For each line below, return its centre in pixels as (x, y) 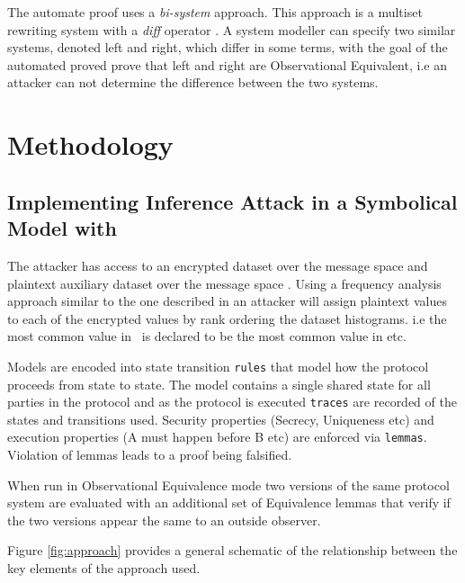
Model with (62, 228)
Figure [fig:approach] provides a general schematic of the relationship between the (232, 550)
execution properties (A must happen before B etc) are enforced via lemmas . (217, 437)
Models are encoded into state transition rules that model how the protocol (218, 366)
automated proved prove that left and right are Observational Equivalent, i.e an (227, 64)
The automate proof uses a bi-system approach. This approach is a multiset (215, 12)
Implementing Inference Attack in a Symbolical (232, 201)
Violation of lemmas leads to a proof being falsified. (150, 455)
